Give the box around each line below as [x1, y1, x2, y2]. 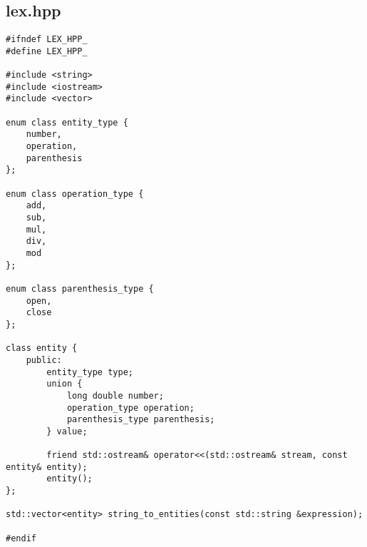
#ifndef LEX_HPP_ [6, 34, 88, 45]
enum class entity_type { [6, 117, 128, 128]
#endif [6, 533, 36, 543]
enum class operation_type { [6, 188, 144, 199]
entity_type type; [46, 367, 133, 377]
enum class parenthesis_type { [6, 283, 154, 294]
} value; [46, 426, 88, 436]
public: [26, 354, 62, 365]
